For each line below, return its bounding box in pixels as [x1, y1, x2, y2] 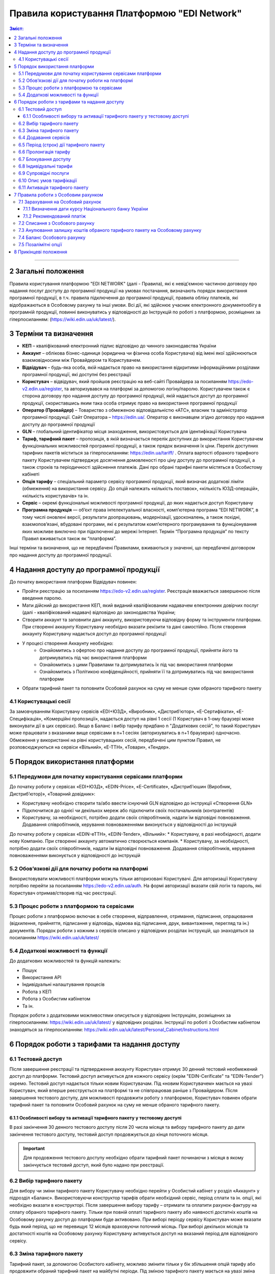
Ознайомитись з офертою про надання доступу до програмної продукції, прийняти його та [39, 647, 238, 653]
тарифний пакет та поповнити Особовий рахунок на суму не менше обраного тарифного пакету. [9, 1101, 221, 1108]
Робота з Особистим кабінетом [22, 996, 91, 1002]
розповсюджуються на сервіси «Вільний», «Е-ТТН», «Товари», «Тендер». [9, 744, 171, 750]
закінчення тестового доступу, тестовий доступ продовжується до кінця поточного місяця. [9, 1131, 209, 1137]
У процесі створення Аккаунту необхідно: [22, 640, 114, 646]
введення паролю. [22, 595, 63, 601]
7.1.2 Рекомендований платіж [23, 213, 86, 219]
